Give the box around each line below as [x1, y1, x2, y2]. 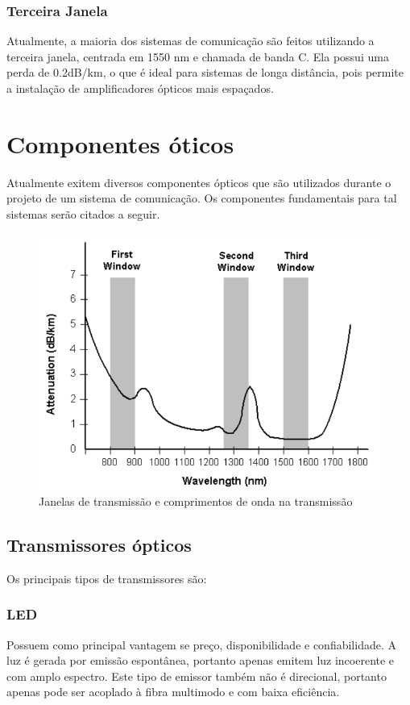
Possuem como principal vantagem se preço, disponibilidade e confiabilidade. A [6, 636, 396, 653]
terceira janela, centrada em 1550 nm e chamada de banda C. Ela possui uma [6, 48, 389, 65]
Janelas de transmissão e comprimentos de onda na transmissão [39, 493, 353, 510]
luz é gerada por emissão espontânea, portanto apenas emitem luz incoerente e [6, 652, 395, 669]
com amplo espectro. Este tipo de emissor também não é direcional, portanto [6, 667, 387, 684]
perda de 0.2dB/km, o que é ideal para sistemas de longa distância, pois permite [6, 64, 404, 81]
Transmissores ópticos [6, 532, 192, 557]
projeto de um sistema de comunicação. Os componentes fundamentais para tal [6, 190, 397, 206]
